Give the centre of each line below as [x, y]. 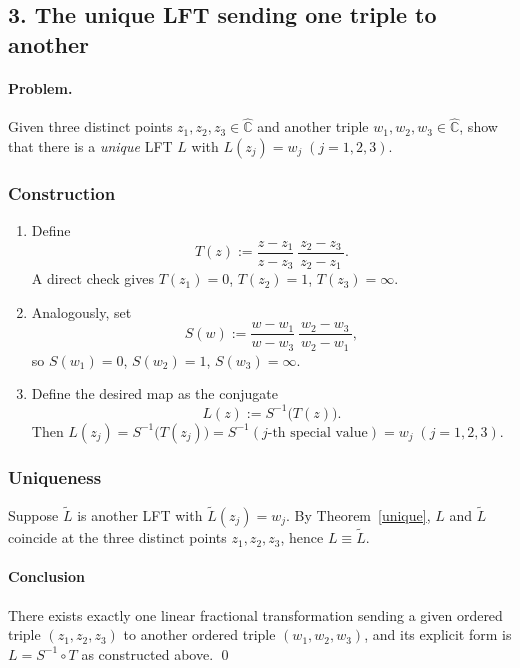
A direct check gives [92, 278]
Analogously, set [81, 311]
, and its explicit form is [438, 634]
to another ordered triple [199, 634]
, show [478, 126]
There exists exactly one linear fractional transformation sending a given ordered [255, 614]
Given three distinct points [90, 126]
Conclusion [47, 576]
